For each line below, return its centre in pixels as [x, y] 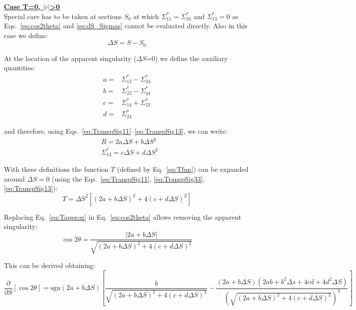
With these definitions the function [56, 169]
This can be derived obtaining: [50, 265]
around [14, 178]
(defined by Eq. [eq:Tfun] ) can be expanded [183, 169]
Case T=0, [22, 6]
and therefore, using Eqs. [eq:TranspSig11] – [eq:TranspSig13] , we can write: [116, 131]
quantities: [20, 68]
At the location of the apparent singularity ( [70, 58]
